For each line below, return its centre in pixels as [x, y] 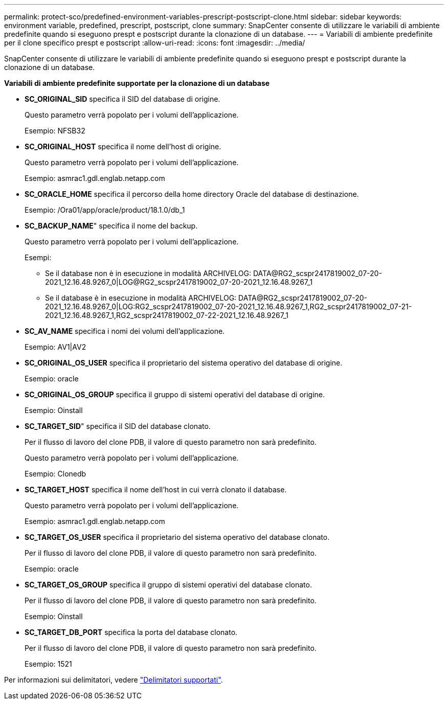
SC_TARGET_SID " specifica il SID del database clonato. [118, 426]
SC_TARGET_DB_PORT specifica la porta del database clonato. [131, 632]
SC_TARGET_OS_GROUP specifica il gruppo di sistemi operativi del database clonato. [168, 585]
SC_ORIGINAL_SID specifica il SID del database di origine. [122, 99]
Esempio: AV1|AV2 [55, 347]
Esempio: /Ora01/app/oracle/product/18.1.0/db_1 [105, 210]
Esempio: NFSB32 [55, 131]
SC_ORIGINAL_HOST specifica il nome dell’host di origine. [123, 146]
